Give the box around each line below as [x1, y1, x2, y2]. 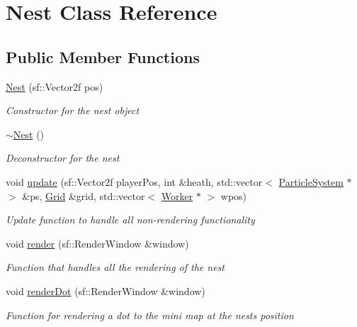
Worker [161, 188, 193, 203]
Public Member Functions [6, 45, 200, 67]
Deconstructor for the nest [6, 150, 120, 165]
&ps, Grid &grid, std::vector [22, 188, 145, 203]
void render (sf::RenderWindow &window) [6, 235, 189, 250]
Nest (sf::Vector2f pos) [6, 79, 103, 94]
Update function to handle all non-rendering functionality [6, 212, 255, 227]
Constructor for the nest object [6, 103, 140, 118]
